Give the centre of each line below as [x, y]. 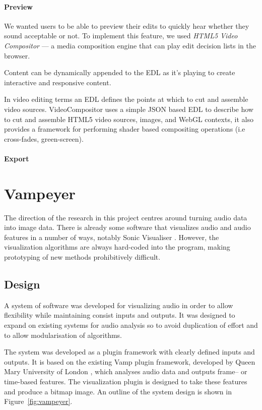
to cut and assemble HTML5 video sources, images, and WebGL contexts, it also [129, 119]
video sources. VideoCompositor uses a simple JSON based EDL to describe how [129, 109]
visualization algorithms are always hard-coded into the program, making [117, 247]
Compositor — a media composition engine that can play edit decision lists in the [130, 45]
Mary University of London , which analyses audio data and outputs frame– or [126, 371]
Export [17, 158]
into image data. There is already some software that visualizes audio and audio [127, 227]
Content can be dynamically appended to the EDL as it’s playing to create [120, 72]
